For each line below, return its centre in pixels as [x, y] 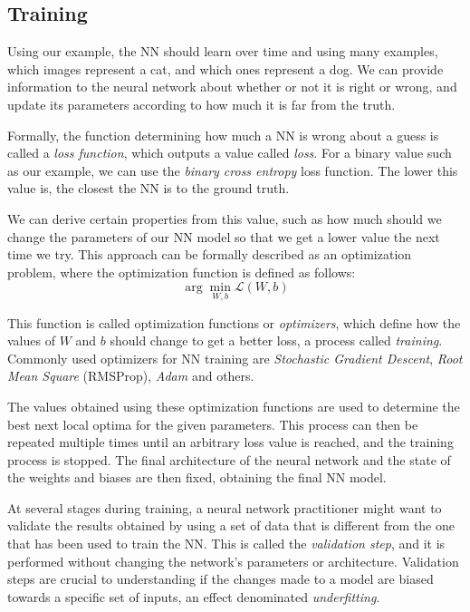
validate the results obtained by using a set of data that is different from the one [231, 525]
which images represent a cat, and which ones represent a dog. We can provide [225, 68]
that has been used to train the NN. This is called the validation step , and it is [226, 544]
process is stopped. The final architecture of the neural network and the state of [229, 459]
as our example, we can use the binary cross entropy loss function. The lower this [233, 170]
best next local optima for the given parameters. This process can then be [213, 424]
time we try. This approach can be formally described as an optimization [210, 254]
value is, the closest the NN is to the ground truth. [149, 188]
